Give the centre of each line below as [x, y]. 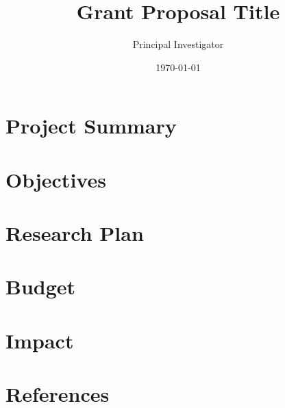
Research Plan [75, 233]
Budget [41, 286]
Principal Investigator [178, 44]
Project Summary [91, 126]
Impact [40, 340]
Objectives [56, 179]
